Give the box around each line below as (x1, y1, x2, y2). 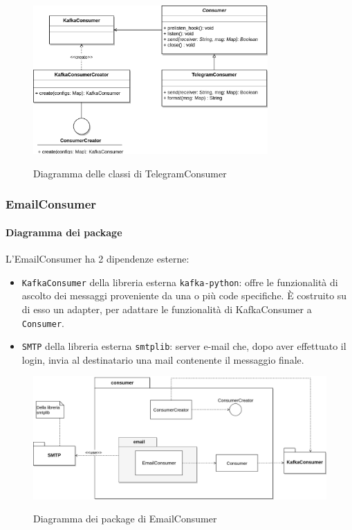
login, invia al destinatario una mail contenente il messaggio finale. (21, 352, 304, 366)
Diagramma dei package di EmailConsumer (33, 511, 217, 526)
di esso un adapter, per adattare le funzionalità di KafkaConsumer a (21, 301, 312, 316)
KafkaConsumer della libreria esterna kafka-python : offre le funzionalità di (21, 274, 338, 289)
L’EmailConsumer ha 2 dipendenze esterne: (6, 251, 189, 266)
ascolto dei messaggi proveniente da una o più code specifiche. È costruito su (21, 288, 347, 303)
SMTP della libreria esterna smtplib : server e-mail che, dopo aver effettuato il (21, 339, 346, 353)
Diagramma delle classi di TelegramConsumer (33, 166, 227, 180)
